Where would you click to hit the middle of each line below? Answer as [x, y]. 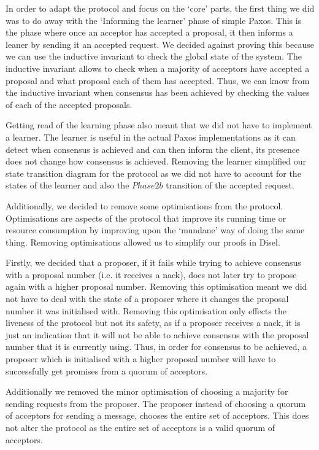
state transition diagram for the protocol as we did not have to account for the [153, 173]
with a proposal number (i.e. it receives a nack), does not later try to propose [151, 274]
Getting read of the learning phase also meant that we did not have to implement [159, 125]
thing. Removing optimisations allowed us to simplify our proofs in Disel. [143, 242]
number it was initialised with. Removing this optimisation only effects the [146, 310]
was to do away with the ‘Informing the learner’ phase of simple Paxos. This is [154, 20]
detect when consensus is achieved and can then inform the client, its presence [153, 149]
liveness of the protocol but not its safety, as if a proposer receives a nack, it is [153, 323]
